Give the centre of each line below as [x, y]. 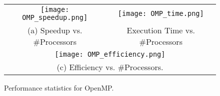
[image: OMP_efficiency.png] [110, 54]
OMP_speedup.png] [55, 17]
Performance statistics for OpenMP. [59, 88]
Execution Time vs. [161, 30]
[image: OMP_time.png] [161, 13]
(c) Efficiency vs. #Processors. [110, 67]
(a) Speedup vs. [55, 30]
